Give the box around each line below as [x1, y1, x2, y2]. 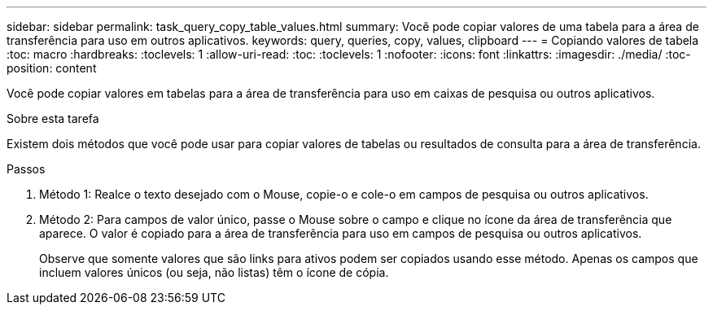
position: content [7, 61, 97, 75]
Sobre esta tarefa [7, 112, 99, 125]
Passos [7, 162, 46, 176]
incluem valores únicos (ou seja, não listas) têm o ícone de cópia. [39, 265, 389, 279]
